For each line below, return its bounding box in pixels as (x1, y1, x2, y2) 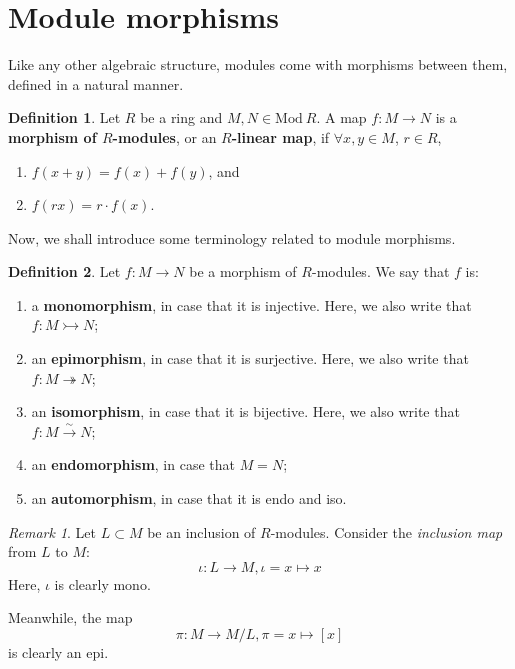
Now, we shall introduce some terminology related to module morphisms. (8, 227, 456, 248)
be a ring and (140, 107, 223, 128)
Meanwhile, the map (8, 607, 133, 628)
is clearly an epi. (8, 642, 109, 662)
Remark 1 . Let (8, 521, 97, 542)
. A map (316, 107, 367, 128)
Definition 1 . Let (8, 107, 121, 128)
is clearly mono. (54, 573, 151, 594)
